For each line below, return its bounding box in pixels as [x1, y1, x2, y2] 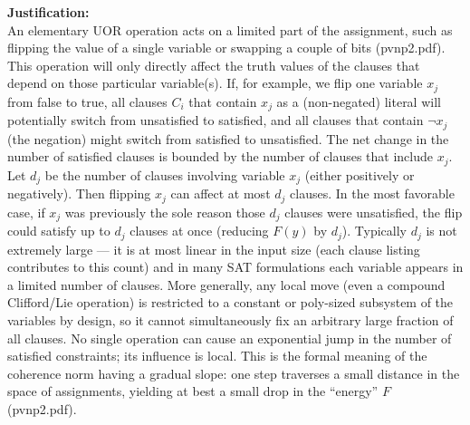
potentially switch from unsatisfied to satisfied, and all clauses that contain [7, 111, 424, 130]
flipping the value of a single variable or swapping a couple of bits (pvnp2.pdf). [7, 38, 446, 57]
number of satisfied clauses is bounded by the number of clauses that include [7, 147, 434, 166]
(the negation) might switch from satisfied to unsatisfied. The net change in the [7, 129, 449, 148]
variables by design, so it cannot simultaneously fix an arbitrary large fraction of [7, 310, 454, 329]
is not [426, 221, 457, 240]
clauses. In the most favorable [290, 184, 455, 203]
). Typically [341, 221, 407, 240]
